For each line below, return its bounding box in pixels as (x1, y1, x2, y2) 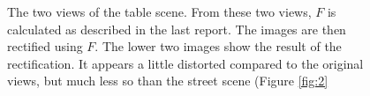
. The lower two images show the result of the (94, 37, 342, 55)
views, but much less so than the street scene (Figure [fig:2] (7, 71, 328, 90)
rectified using (7, 37, 83, 55)
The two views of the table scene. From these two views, (7, 3, 312, 20)
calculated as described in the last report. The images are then (7, 19, 346, 38)
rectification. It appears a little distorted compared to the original (7, 54, 364, 72)
